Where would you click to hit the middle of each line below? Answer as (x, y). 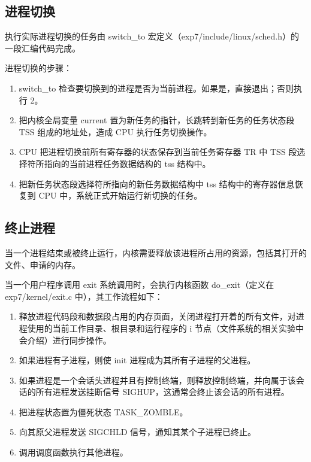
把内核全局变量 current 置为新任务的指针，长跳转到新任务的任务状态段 (157, 120)
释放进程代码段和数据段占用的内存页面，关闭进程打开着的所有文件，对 (157, 316)
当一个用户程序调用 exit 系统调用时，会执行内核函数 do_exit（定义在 (140, 285)
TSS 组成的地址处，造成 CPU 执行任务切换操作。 (115, 131)
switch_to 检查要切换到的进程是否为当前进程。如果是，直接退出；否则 (156, 88)
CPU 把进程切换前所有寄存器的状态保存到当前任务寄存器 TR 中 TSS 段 (158, 152)
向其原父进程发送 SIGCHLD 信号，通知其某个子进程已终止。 (138, 432)
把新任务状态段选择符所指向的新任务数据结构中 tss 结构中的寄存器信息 (157, 183)
